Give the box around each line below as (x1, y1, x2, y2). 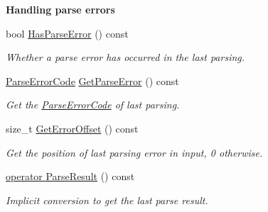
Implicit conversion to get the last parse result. (6, 192, 208, 207)
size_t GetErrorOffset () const (6, 121, 139, 135)
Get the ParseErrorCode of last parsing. (6, 97, 180, 112)
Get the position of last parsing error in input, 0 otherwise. (6, 145, 263, 160)
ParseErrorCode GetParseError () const (6, 73, 179, 88)
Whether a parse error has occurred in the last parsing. (6, 50, 245, 65)
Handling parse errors (6, 2, 115, 16)
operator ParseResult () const (6, 169, 135, 184)
